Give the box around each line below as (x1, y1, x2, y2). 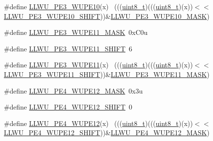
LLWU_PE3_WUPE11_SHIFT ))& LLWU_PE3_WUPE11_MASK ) (4, 69, 210, 79)
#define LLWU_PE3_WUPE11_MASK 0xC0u (4, 27, 148, 37)
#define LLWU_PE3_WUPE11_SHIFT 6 (4, 43, 133, 53)
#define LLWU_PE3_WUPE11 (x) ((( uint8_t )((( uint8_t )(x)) (4, 60, 193, 70)
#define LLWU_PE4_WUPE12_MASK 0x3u (4, 85, 143, 95)
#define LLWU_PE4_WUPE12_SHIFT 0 (4, 102, 133, 112)
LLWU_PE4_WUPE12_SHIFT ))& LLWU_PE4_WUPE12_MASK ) (4, 127, 210, 138)
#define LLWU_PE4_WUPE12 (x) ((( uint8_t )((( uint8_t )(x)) (4, 118, 193, 128)
